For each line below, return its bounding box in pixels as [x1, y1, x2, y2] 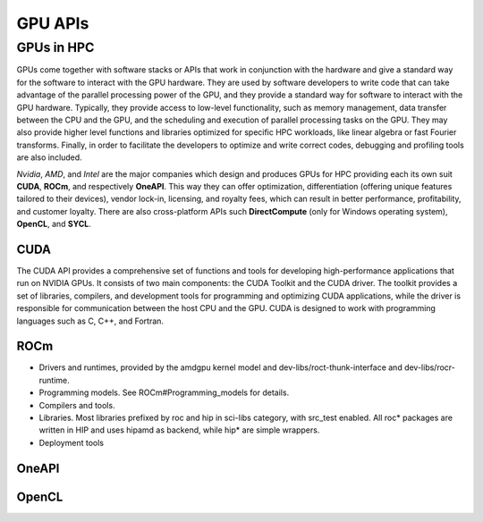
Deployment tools [38, 437, 105, 448]
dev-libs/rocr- [403, 362, 455, 373]
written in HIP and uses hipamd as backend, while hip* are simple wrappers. [38, 425, 320, 435]
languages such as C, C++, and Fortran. [16, 316, 165, 326]
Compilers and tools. [38, 400, 115, 410]
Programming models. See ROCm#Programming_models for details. [38, 387, 290, 398]
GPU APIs [16, 13, 89, 33]
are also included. [16, 152, 82, 163]
